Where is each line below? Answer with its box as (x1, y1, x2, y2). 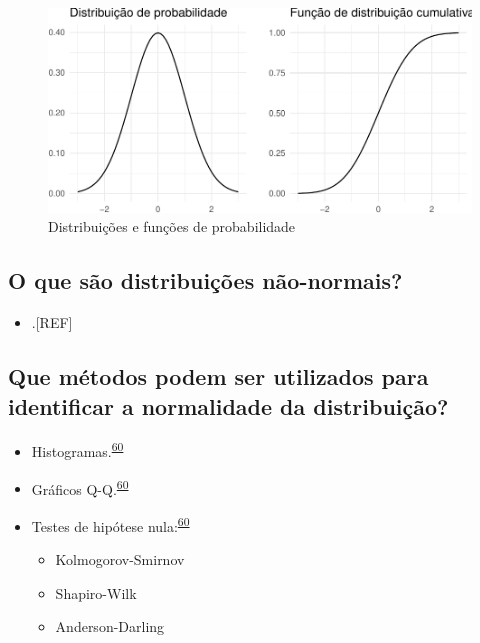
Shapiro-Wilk (55, 582, 137, 603)
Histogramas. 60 (31, 438, 124, 461)
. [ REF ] (31, 312, 73, 333)
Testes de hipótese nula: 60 (31, 512, 190, 536)
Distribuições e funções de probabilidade (48, 216, 296, 237)
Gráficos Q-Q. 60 (31, 475, 129, 499)
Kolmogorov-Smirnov (55, 549, 185, 570)
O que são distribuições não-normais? (8, 265, 403, 296)
